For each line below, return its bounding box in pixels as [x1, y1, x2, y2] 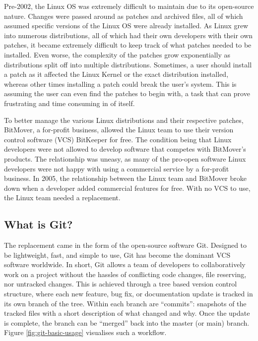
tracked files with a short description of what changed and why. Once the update [4, 308, 250, 318]
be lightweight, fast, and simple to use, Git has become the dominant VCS [4, 249, 231, 260]
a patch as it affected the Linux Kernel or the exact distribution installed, [4, 69, 229, 79]
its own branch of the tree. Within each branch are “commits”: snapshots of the [4, 298, 247, 308]
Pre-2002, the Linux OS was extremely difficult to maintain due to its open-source [4, 1, 254, 11]
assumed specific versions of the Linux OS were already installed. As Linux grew [4, 20, 249, 31]
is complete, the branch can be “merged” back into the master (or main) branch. [4, 317, 250, 328]
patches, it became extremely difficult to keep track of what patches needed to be [4, 40, 252, 50]
